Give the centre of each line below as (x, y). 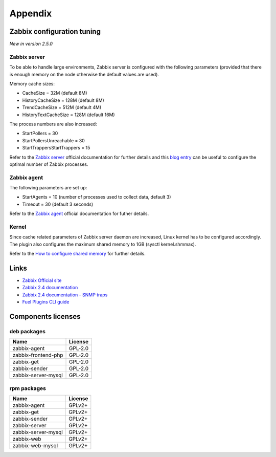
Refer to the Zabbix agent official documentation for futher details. (79, 214)
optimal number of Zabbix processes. (49, 164)
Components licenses (45, 317)
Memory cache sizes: (32, 83)
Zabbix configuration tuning (55, 31)
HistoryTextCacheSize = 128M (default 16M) (68, 115)
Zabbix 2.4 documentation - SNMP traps (65, 295)
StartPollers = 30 (40, 134)
